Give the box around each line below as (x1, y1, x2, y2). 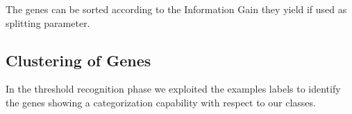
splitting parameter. (6, 15, 90, 30)
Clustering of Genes (6, 49, 151, 70)
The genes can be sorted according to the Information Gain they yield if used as (6, 2, 347, 16)
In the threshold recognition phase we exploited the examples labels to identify (6, 82, 341, 96)
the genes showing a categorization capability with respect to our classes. (6, 95, 316, 109)
